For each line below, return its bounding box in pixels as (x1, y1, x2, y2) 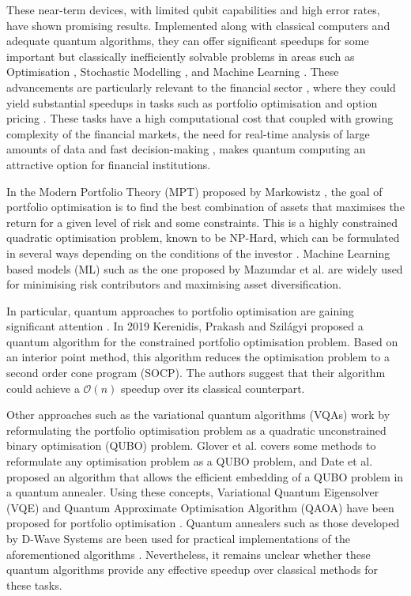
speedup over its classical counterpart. (120, 379, 305, 396)
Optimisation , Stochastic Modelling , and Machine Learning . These (6, 63, 339, 80)
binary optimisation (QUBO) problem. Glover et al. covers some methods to (6, 437, 376, 454)
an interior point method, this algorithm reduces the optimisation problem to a (6, 349, 390, 365)
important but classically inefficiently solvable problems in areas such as (6, 47, 355, 64)
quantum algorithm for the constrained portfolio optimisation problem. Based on (6, 333, 398, 349)
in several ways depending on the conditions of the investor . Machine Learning (6, 244, 390, 261)
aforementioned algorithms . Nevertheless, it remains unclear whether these (6, 545, 371, 562)
